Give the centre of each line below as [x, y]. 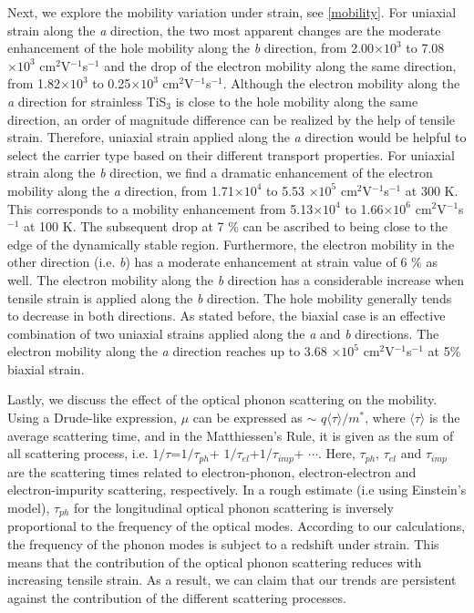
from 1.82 [34, 83]
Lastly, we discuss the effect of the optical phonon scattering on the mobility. [222, 399]
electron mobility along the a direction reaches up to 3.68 [167, 351]
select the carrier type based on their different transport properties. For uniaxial [231, 154]
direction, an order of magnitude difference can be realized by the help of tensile [232, 119]
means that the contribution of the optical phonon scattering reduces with [215, 562]
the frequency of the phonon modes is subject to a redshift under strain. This [223, 543]
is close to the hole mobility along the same [297, 101]
